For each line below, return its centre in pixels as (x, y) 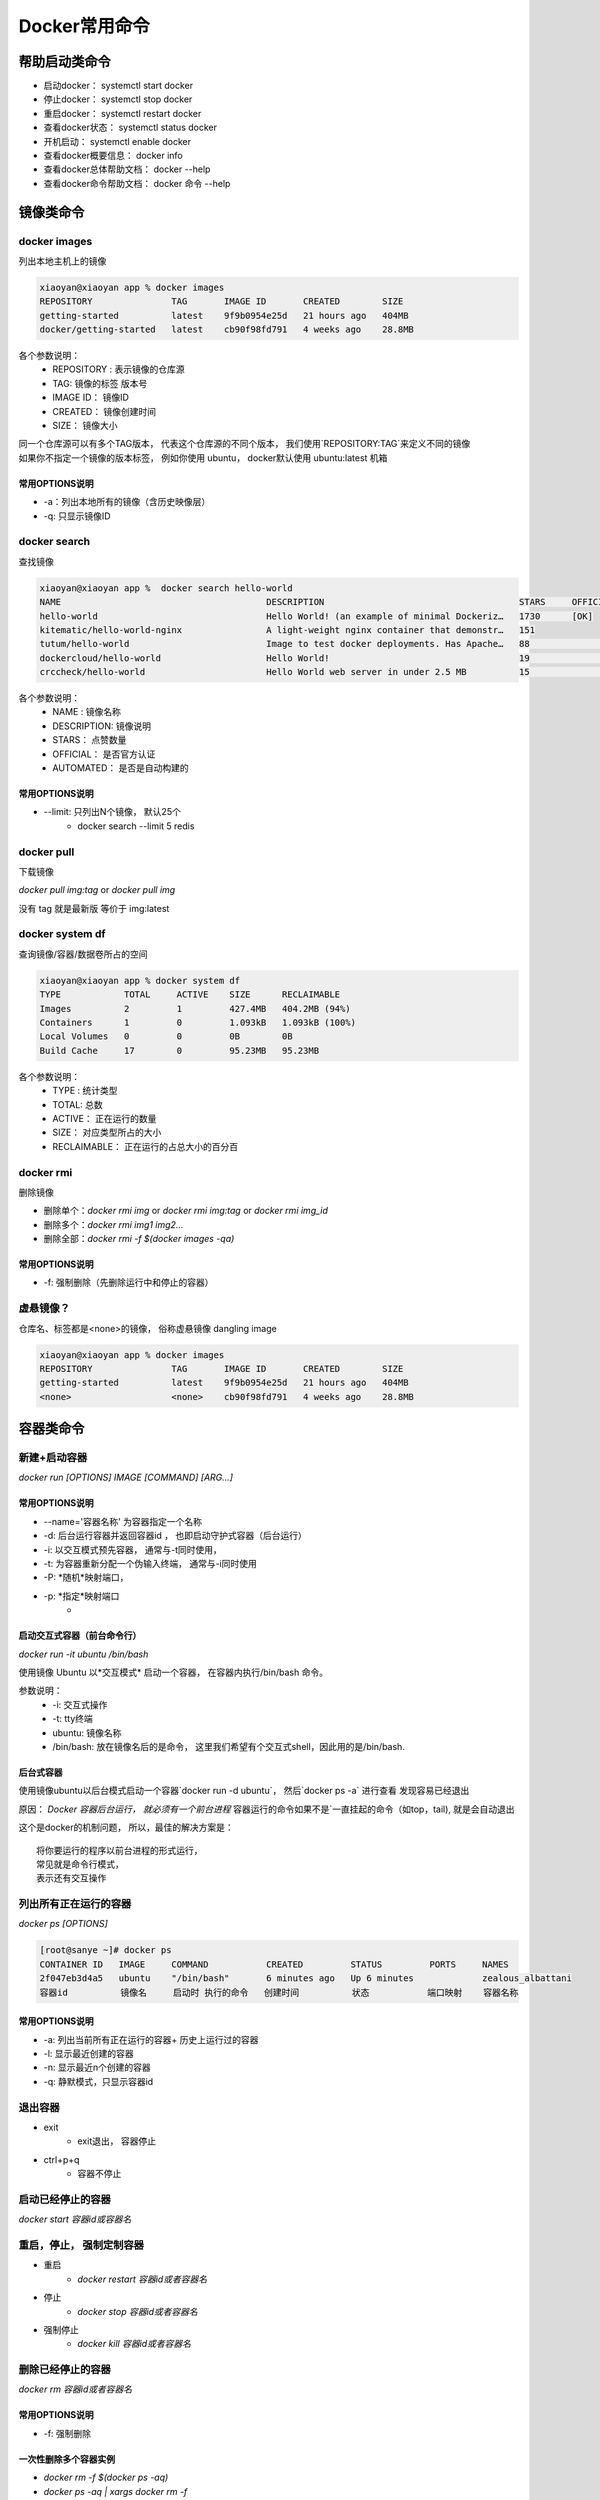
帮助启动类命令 (64, 61)
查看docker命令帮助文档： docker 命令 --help (137, 183)
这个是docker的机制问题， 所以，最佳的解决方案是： (126, 1827)
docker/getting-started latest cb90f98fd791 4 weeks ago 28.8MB (227, 329)
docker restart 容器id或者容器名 (142, 2279)
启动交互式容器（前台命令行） (80, 1636)
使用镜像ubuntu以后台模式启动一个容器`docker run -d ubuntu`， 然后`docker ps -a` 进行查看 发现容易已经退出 (244, 1791)
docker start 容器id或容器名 (75, 2219)
